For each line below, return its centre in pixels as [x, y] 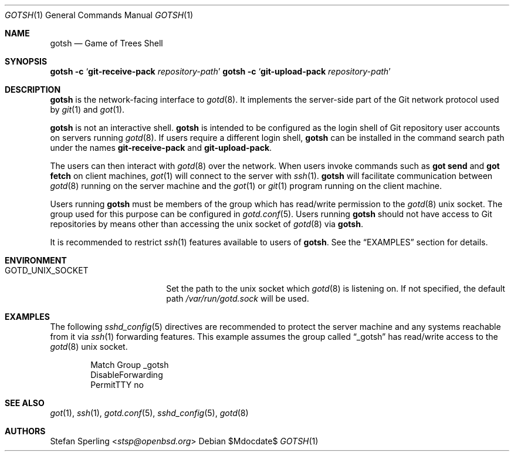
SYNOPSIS [26, 61]
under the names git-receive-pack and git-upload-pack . [161, 148]
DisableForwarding [127, 375]
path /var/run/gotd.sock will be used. [238, 298]
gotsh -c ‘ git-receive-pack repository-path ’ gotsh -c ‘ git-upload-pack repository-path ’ [220, 71]
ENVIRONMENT [36, 260]
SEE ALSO [25, 403]
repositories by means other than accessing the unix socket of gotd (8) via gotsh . [207, 224]
